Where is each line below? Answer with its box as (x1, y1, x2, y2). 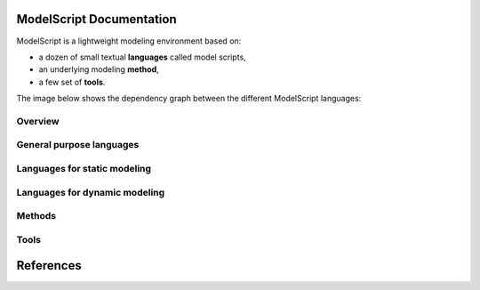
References (16, 258, 82, 273)
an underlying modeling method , (38, 64, 159, 75)
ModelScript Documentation (16, 12, 177, 27)
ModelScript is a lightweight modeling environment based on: (16, 36, 242, 46)
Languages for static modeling (16, 162, 151, 174)
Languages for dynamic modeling (16, 186, 165, 198)
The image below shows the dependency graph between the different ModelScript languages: (16, 93, 362, 104)
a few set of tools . (38, 77, 106, 87)
